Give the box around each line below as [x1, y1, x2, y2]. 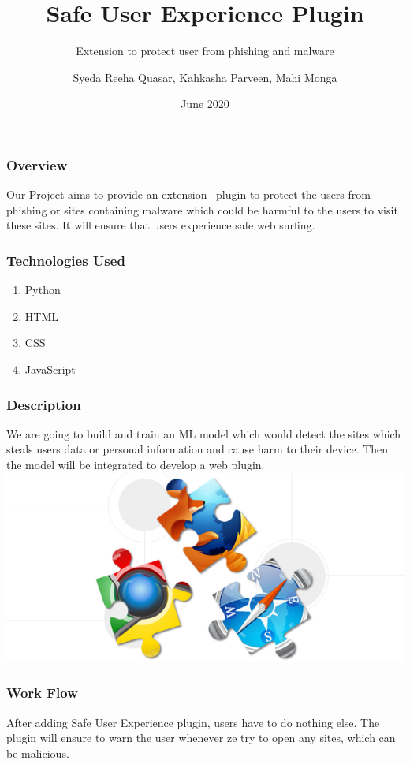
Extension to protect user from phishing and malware [76, 43, 334, 59]
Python [24, 281, 61, 298]
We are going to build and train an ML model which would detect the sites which [6, 425, 401, 442]
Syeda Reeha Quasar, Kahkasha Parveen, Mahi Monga [73, 69, 337, 85]
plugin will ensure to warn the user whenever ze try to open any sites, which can [6, 729, 396, 746]
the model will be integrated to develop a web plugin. [6, 456, 265, 472]
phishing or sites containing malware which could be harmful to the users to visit [6, 201, 398, 218]
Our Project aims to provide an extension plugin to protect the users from [6, 186, 371, 203]
